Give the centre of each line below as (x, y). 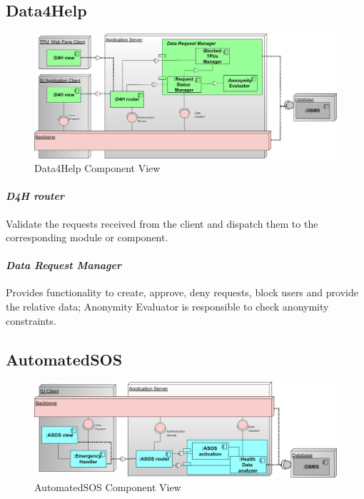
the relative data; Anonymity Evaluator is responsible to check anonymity (167, 307)
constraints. (31, 320)
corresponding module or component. (87, 237)
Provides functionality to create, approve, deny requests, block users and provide (182, 292)
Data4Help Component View (97, 168)
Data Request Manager (64, 265)
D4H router (35, 196)
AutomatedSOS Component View (108, 487)
